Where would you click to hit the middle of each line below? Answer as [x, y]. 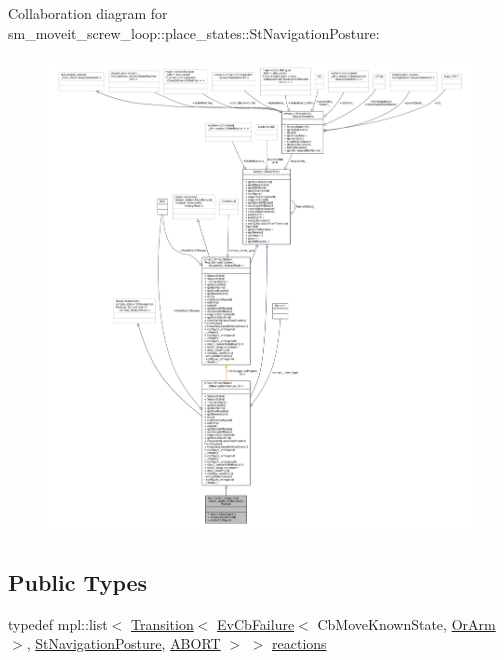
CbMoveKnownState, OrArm [406, 623]
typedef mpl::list [58, 623]
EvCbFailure [256, 623]
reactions [299, 643]
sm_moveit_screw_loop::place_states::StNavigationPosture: [194, 32]
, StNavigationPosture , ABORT [123, 643]
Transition [162, 623]
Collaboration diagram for [88, 13]
